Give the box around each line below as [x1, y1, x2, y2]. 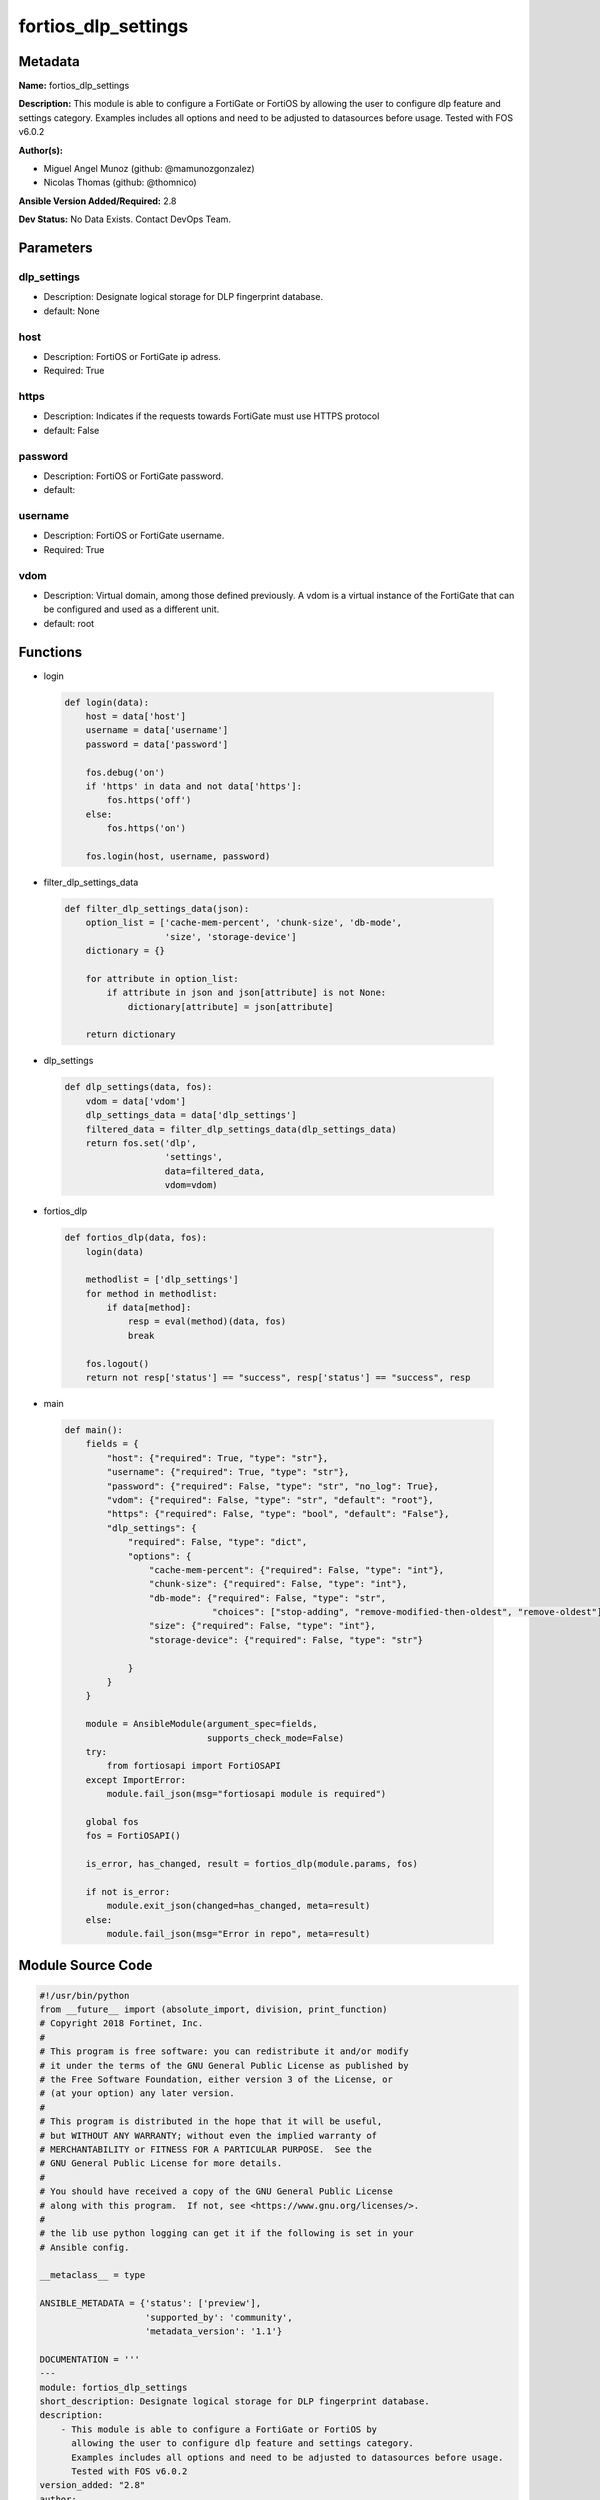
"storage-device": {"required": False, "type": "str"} [148, 1634, 424, 1645]
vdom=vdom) [164, 1180, 219, 1191]
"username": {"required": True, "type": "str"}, [106, 1466, 350, 1478]
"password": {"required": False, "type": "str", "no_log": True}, [106, 1480, 440, 1492]
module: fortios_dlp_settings [39, 2381, 188, 2393]
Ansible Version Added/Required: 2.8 [18, 195, 177, 207]
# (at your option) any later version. [39, 2088, 235, 2099]
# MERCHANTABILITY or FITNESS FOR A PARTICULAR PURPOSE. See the [39, 2143, 372, 2155]
